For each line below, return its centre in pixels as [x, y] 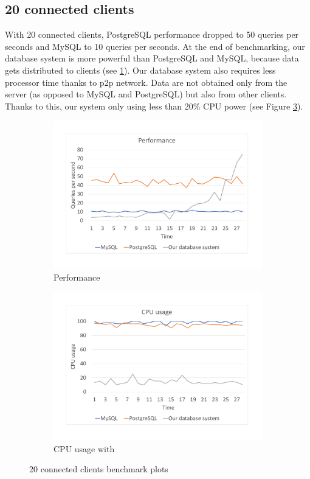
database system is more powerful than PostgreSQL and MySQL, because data [152, 58]
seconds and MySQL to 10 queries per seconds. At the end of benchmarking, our [155, 46]
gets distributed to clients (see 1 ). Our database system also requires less [140, 70]
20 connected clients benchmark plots [99, 469]
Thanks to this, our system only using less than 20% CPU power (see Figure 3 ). [154, 106]
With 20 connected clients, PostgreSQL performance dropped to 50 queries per [152, 34]
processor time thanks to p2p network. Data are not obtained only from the [146, 82]
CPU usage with [84, 448]
